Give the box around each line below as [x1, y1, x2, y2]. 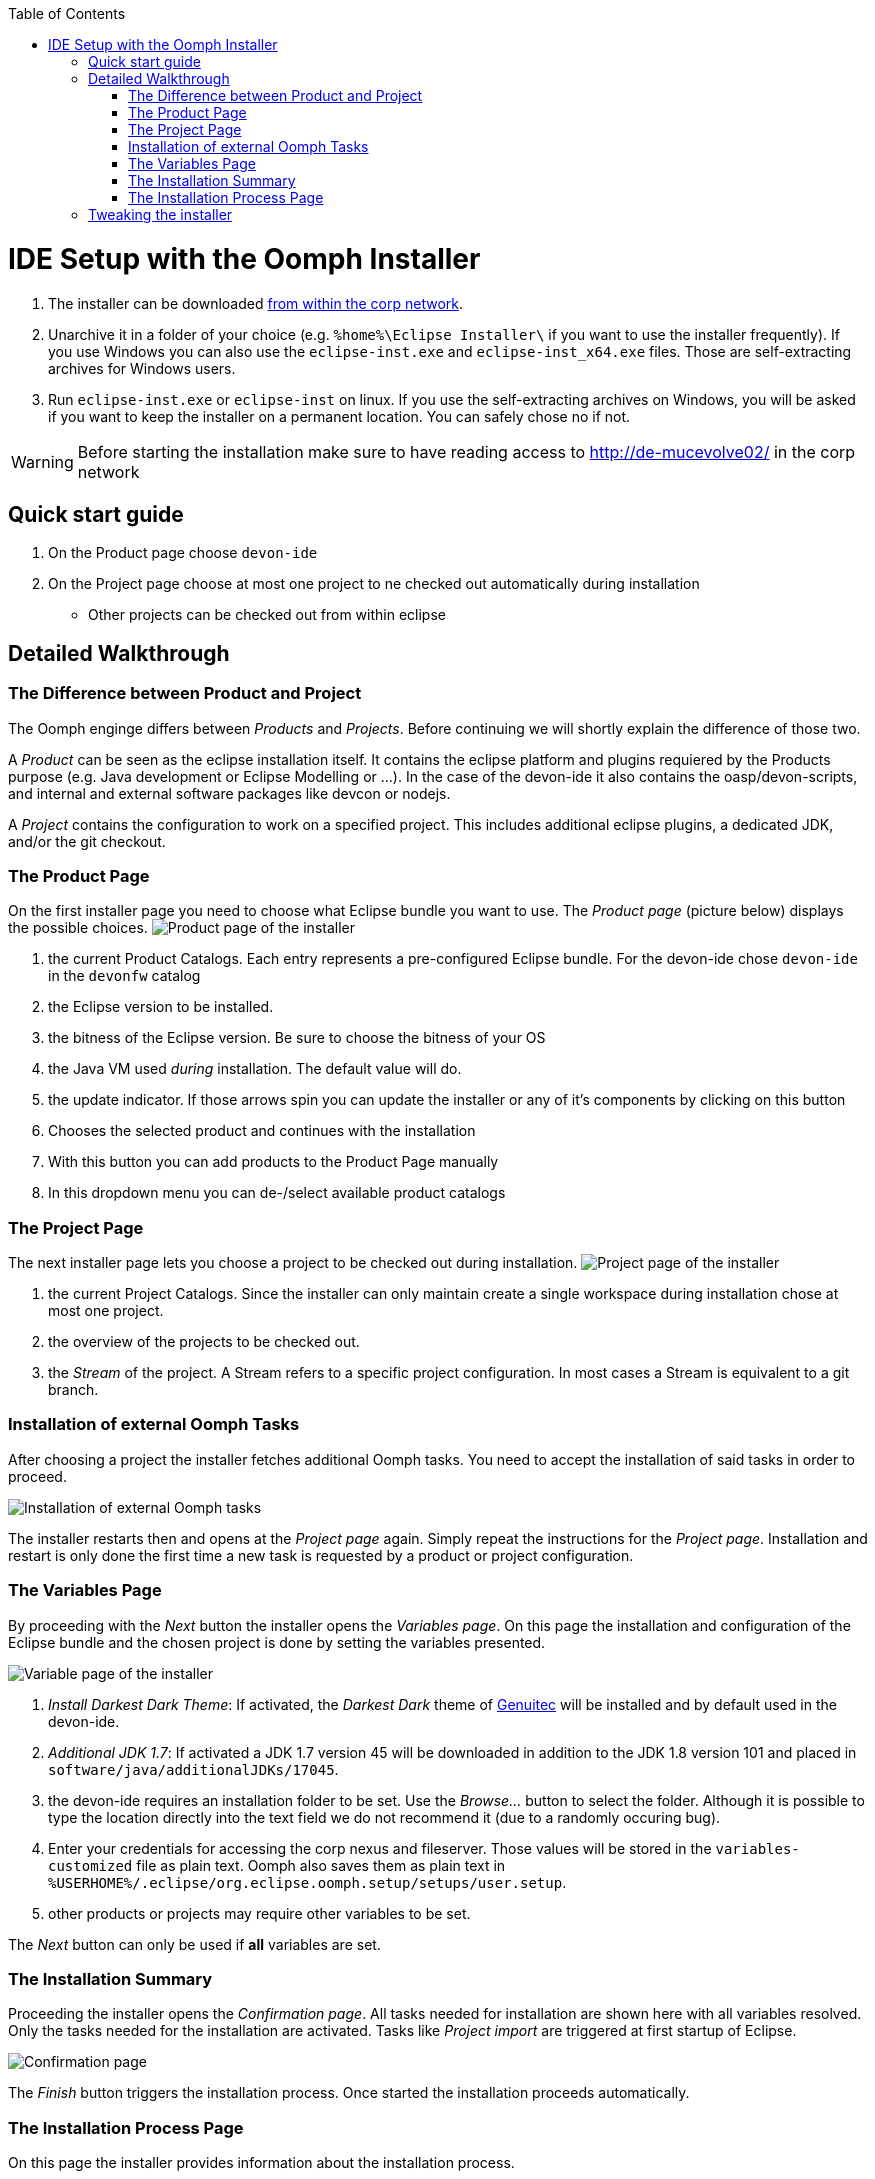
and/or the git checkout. [8, 832, 166, 850]
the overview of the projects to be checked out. [48, 1333, 360, 1351]
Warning [11, 451, 74, 472]
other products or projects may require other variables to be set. [48, 1904, 471, 1922]
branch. [48, 1381, 99, 1399]
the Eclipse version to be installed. [48, 998, 274, 1016]
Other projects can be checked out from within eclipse [88, 606, 446, 624]
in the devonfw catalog [48, 967, 201, 985]
